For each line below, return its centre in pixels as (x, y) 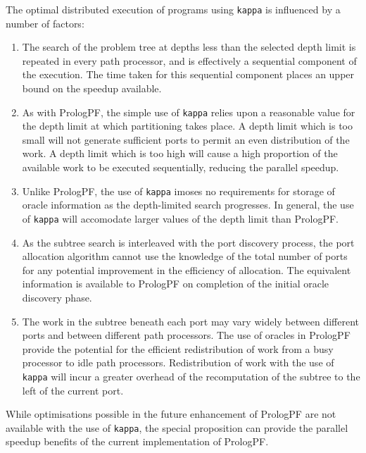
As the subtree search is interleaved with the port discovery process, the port (188, 242)
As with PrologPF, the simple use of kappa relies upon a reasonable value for (189, 112)
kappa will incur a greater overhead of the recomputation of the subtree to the (191, 376)
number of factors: (45, 23)
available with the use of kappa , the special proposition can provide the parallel (177, 427)
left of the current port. (73, 390)
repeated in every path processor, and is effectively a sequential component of (189, 60)
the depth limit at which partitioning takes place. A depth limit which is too (188, 126)
